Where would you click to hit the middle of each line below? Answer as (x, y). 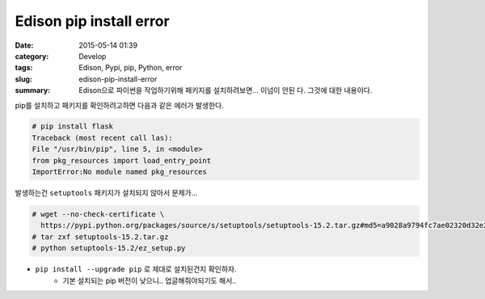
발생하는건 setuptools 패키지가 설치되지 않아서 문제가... (106, 193)
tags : (24, 68)
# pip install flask (72, 126)
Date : (24, 45)
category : (32, 56)
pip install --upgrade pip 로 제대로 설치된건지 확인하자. (136, 269)
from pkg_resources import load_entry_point (122, 160)
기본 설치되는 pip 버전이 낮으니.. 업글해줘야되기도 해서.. (150, 280)
